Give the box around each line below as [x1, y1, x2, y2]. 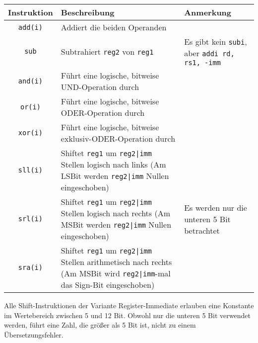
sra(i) [18, 263, 43, 271]
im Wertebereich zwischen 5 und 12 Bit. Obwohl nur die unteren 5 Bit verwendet [4, 310, 251, 320]
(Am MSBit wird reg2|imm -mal [61, 267, 171, 279]
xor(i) [18, 129, 43, 137]
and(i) [18, 77, 43, 85]
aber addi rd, [184, 47, 235, 59]
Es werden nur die [184, 201, 247, 213]
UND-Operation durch [61, 81, 139, 92]
